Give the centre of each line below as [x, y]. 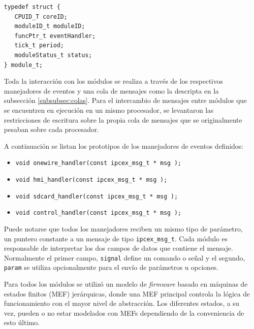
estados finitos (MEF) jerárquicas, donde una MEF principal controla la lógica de [127, 293]
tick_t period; [39, 46]
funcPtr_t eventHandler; [55, 36]
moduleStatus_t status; [53, 55]
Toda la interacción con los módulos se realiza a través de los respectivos [113, 81]
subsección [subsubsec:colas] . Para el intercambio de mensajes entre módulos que [126, 100]
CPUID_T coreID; [41, 16]
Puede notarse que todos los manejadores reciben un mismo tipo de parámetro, [123, 228]
